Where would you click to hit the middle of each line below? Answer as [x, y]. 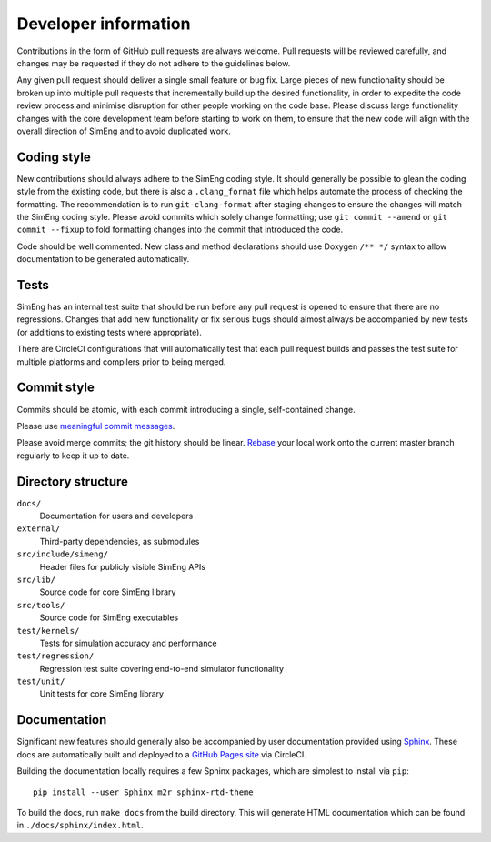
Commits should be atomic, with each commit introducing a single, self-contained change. [186, 409]
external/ [39, 529]
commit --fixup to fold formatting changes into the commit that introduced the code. [180, 230]
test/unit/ [41, 682]
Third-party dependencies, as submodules [120, 541]
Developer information [104, 24]
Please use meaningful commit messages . [96, 426]
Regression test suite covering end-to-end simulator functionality [162, 668]
